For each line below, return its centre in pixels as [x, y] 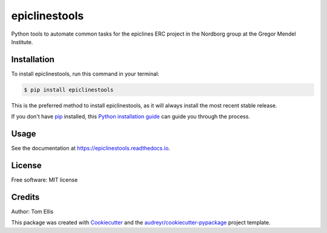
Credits [25, 197]
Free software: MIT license [45, 180]
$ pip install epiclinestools [69, 90]
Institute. [22, 42]
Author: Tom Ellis [32, 211]
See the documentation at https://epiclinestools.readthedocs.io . [91, 148]
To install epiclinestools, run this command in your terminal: [85, 74]
